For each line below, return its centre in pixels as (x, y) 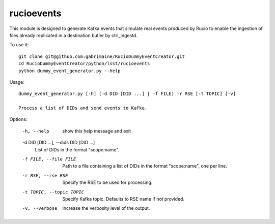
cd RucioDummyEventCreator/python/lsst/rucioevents (84, 64)
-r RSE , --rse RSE (45, 175)
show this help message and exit (97, 131)
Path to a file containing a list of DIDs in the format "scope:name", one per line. (145, 166)
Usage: (17, 82)
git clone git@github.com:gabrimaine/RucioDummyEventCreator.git (102, 56)
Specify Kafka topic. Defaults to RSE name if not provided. (123, 199)
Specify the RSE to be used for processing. (107, 182)
